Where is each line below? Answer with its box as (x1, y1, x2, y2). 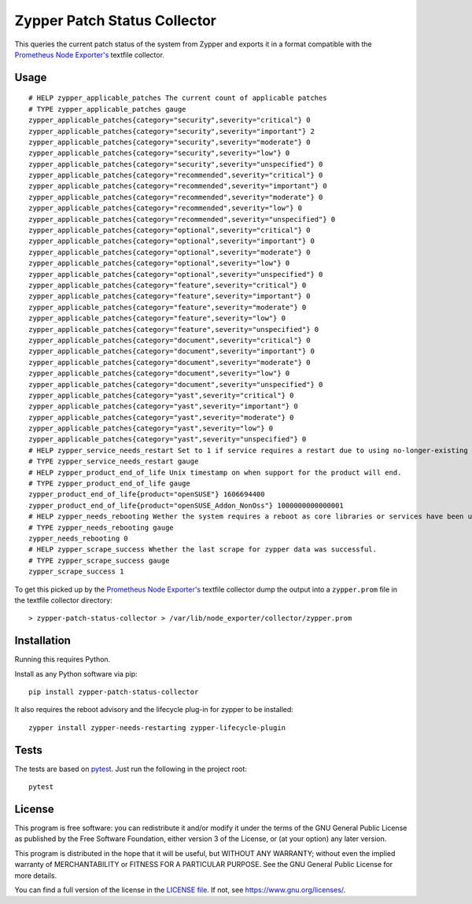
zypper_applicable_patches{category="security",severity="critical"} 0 (28, 116, 311, 125)
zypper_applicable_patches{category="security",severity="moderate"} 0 (28, 138, 311, 146)
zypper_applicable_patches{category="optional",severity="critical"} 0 (28, 226, 311, 235)
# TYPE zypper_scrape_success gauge (28, 555, 170, 565)
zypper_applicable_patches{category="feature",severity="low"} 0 (28, 314, 286, 323)
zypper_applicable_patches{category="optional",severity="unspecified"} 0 (28, 270, 323, 279)
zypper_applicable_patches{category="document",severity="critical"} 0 (28, 335, 311, 345)
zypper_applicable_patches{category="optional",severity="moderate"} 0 (28, 248, 311, 256)
